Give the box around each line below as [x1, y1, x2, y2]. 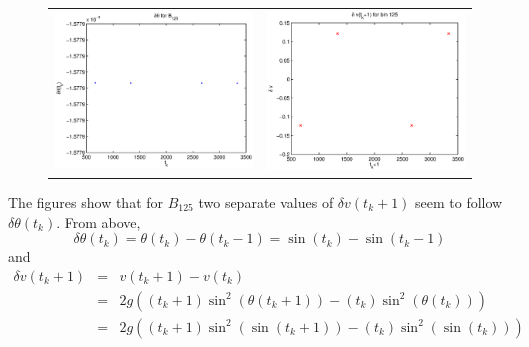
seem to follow [415, 191, 503, 212]
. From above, [56, 211, 141, 232]
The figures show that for [8, 191, 164, 212]
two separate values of [198, 191, 334, 212]
